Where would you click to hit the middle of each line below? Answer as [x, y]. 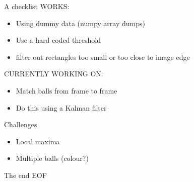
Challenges [21, 124]
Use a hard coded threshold [58, 40]
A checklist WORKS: [37, 6]
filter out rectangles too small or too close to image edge [103, 57]
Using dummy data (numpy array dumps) [80, 23]
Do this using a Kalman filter [61, 107]
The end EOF [25, 175]
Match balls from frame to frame [67, 90]
